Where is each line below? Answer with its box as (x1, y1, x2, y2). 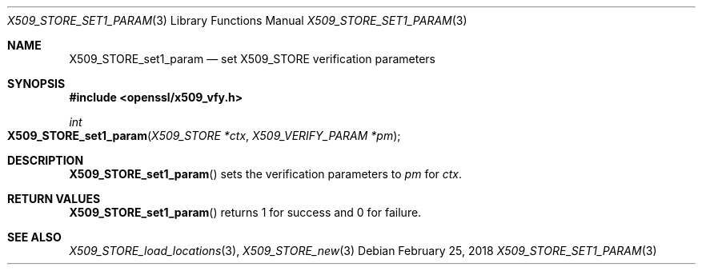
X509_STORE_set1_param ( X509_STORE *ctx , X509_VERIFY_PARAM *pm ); (7, 129, 401, 142)
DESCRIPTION (7, 153, 84, 167)
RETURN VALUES (7, 192, 101, 205)
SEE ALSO (7, 230, 62, 244)
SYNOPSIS (7, 77, 66, 90)
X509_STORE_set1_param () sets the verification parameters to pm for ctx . (69, 167, 463, 181)
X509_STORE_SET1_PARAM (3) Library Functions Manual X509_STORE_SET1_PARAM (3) (7, 14, 467, 27)
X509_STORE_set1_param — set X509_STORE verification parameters (69, 52, 435, 66)
